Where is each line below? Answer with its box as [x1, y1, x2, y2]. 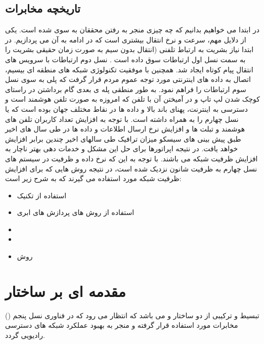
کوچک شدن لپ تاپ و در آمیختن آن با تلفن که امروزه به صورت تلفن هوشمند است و [5, 94, 260, 104]
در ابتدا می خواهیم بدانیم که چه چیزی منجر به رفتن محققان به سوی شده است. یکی [5, 24, 259, 35]
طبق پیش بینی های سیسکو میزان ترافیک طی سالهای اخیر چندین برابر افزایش [5, 133, 241, 144]
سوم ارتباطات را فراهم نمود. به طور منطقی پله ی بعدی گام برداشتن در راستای [5, 83, 246, 94]
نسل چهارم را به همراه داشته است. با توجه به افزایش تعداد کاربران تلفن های [5, 113, 239, 124]
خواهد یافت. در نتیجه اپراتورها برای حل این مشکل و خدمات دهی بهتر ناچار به [5, 143, 238, 154]
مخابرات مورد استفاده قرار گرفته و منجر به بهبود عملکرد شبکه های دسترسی [5, 320, 238, 330]
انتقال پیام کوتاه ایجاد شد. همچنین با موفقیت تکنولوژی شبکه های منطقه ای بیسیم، [5, 64, 253, 74]
